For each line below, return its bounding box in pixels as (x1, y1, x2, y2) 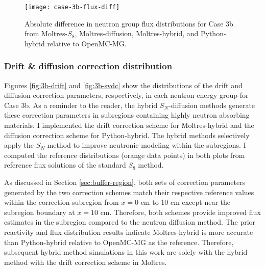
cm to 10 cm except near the (140, 197, 231, 207)
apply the (4, 140, 34, 150)
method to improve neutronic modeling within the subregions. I (47, 140, 246, 150)
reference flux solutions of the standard (4, 159, 126, 170)
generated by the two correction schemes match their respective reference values (4, 186, 254, 197)
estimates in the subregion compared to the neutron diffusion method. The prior (4, 217, 256, 227)
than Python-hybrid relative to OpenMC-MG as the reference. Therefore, (4, 236, 234, 247)
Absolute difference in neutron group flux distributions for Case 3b (25, 18, 233, 29)
